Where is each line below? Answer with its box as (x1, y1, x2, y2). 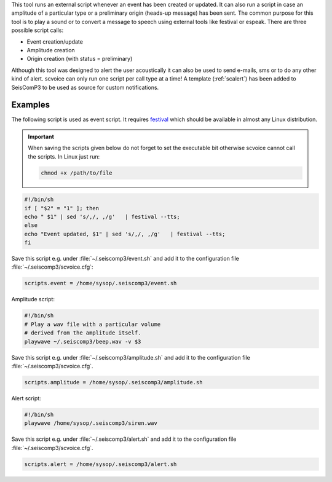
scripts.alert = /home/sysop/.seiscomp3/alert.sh (24, 460, 177, 467)
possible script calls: (11, 26, 64, 34)
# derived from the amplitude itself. (24, 330, 141, 336)
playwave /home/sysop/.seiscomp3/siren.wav (24, 420, 158, 427)
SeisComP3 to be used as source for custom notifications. (11, 84, 159, 91)
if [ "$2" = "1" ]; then (24, 205, 100, 211)
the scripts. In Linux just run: (28, 152, 100, 160)
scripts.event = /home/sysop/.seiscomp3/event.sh (24, 280, 177, 287)
